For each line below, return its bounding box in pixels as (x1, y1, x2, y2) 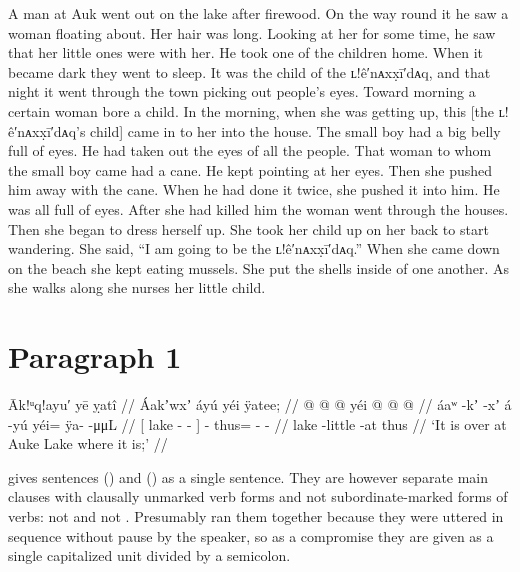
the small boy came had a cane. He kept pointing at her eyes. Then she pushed (8, 159, 493, 180)
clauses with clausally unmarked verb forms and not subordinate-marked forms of (8, 486, 508, 507)
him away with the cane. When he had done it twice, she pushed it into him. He (8, 179, 500, 200)
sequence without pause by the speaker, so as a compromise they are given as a (8, 525, 494, 546)
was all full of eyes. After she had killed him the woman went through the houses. (8, 198, 509, 219)
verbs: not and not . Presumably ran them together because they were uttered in (8, 506, 504, 526)
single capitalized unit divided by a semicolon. (8, 545, 291, 566)
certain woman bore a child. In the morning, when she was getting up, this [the (8, 100, 495, 121)
